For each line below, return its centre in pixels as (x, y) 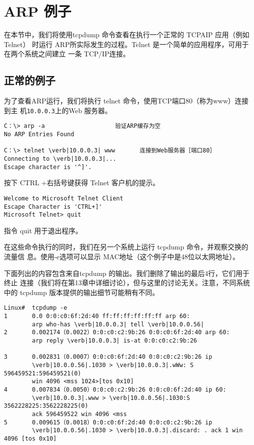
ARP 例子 (38, 11)
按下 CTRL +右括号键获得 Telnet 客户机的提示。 (82, 183)
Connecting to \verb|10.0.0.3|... (60, 159)
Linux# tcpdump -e (36, 308)
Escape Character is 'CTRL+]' (53, 207)
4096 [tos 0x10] (30, 438)
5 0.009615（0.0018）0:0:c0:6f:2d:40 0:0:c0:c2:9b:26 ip (108, 422)
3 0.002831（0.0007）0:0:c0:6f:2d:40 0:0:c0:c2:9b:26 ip (108, 357)
